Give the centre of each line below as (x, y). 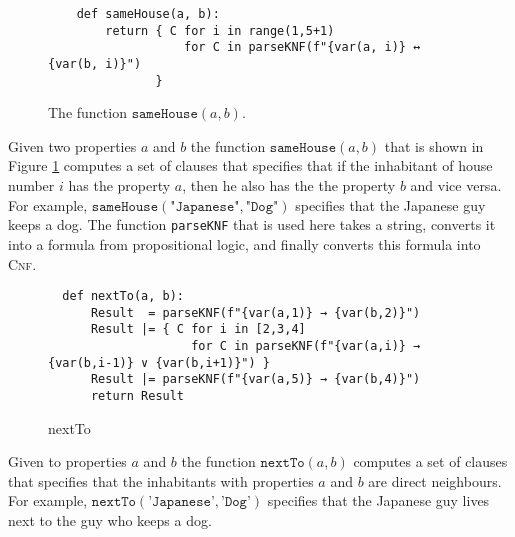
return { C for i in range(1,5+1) (220, 30)
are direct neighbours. (435, 480)
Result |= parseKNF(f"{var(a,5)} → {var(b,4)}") (255, 379)
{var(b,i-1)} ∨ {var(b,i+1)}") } (159, 362)
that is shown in (434, 145)
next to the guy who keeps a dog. (110, 520)
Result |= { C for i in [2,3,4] (198, 329)
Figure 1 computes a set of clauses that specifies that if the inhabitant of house (250, 165)
